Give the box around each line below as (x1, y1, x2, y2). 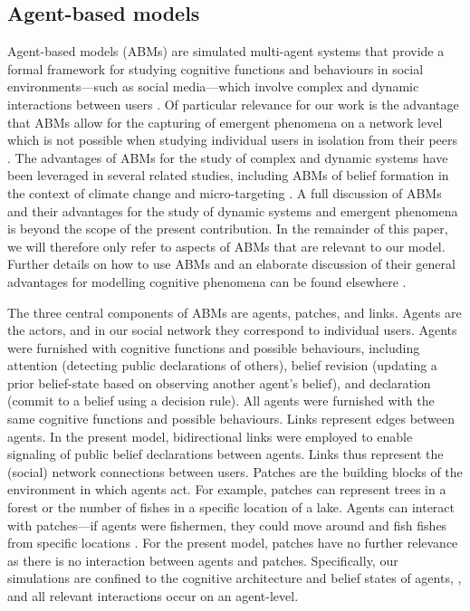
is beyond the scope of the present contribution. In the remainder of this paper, (7, 219, 448, 238)
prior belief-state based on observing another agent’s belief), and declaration (7, 373, 431, 392)
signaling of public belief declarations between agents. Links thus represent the (7, 444, 444, 463)
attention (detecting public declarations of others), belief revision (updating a (7, 356, 437, 375)
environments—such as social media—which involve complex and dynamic (7, 77, 419, 96)
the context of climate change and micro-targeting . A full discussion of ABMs (7, 183, 442, 202)
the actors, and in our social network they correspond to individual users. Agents (7, 320, 457, 339)
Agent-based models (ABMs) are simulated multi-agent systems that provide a (7, 42, 445, 61)
